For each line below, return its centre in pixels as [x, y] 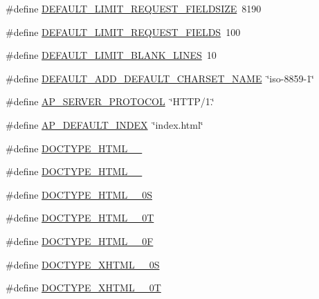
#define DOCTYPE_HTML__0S [79, 194]
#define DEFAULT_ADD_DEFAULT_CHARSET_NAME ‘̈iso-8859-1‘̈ [160, 78]
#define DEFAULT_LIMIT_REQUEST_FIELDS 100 [123, 31]
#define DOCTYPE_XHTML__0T [83, 288]
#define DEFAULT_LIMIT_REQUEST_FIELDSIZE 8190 [134, 8]
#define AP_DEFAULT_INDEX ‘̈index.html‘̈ [104, 124]
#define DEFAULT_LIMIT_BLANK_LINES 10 [111, 55]
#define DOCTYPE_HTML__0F [80, 241]
